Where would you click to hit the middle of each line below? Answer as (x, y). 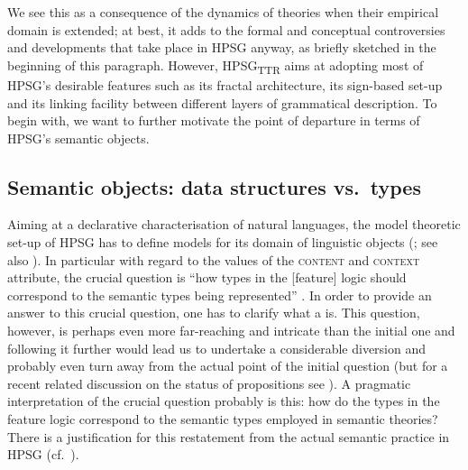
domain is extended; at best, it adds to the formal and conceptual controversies (226, 29)
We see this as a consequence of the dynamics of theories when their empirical (223, 12)
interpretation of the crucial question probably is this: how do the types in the (224, 401)
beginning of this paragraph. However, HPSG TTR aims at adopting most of (216, 66)
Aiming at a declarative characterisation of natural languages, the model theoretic (234, 224)
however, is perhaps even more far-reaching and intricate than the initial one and (231, 331)
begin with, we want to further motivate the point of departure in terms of (214, 120)
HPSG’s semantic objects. (78, 138)
